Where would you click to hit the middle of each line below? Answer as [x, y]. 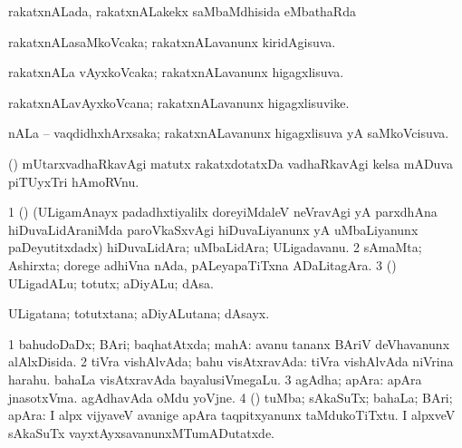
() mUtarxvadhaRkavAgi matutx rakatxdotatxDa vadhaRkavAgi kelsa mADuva [231, 163]
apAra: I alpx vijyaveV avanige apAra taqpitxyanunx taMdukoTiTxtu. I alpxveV [232, 415]
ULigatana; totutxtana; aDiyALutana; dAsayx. [139, 313]
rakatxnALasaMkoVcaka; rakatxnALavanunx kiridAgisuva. [172, 41]
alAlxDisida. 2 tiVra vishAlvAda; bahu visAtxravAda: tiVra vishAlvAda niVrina [231, 361]
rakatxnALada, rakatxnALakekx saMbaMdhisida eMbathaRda [182, 11]
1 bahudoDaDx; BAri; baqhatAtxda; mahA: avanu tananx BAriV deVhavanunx [229, 343]
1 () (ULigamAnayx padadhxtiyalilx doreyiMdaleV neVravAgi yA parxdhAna [223, 212]
